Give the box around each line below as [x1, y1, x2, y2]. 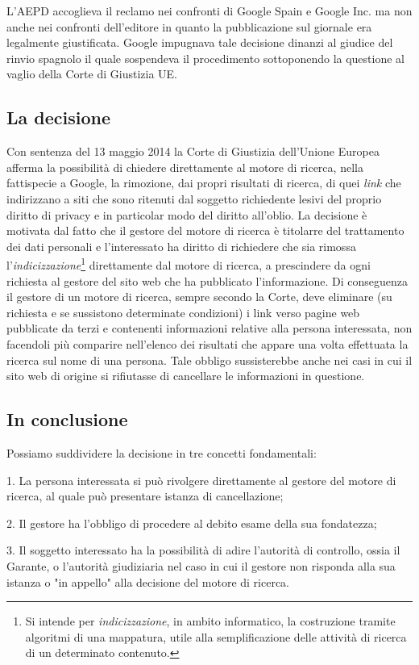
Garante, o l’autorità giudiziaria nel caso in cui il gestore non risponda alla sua [6, 557, 396, 574]
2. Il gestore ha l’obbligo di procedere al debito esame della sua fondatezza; [6, 514, 377, 531]
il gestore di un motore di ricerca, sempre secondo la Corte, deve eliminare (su [6, 288, 392, 305]
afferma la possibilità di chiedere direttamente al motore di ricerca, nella [6, 158, 363, 175]
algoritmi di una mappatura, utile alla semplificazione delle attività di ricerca [25, 628, 407, 645]
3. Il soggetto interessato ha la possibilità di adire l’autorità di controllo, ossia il [6, 542, 400, 558]
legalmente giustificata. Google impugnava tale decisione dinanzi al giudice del [6, 34, 393, 51]
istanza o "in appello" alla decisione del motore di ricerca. [6, 573, 290, 590]
